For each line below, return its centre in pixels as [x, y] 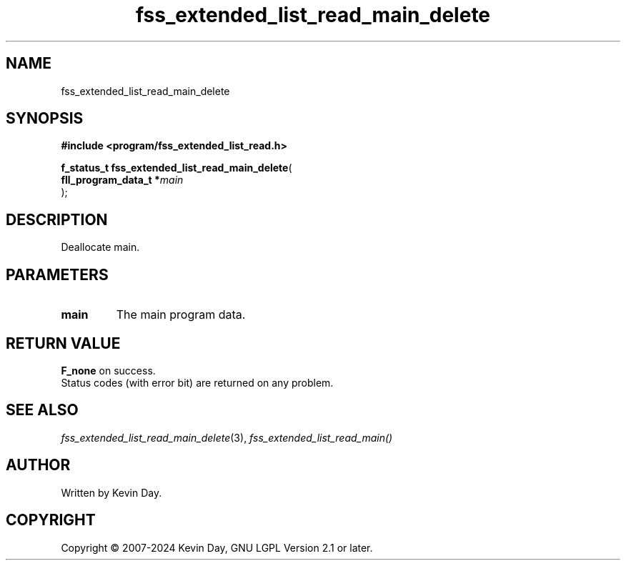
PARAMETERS [57, 274]
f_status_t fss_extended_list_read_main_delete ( [177, 168]
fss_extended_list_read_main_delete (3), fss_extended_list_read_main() [227, 437]
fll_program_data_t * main [122, 180]
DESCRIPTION [57, 219]
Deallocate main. [100, 247]
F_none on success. [108, 370]
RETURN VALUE [63, 343]
